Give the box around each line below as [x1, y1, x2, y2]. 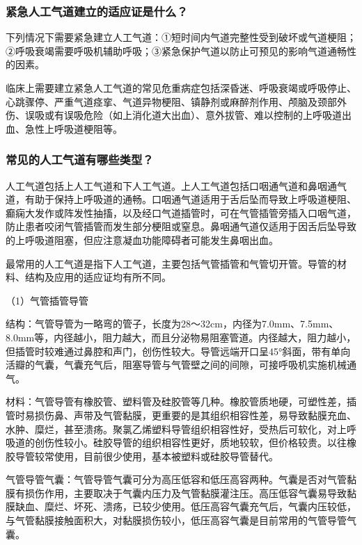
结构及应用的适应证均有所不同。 [24, 270, 171, 284]
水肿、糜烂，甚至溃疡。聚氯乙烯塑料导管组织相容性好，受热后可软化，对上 [6, 421, 347, 436]
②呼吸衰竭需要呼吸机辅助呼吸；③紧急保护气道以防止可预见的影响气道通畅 [6, 43, 347, 58]
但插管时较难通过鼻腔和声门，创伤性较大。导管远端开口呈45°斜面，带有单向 [6, 343, 351, 358]
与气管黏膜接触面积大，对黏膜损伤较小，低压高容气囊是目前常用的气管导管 [6, 513, 347, 528]
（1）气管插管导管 [6, 293, 88, 307]
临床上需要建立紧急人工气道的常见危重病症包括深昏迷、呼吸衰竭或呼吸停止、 [6, 81, 356, 95]
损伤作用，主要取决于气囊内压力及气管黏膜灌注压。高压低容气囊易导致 [24, 485, 347, 500]
